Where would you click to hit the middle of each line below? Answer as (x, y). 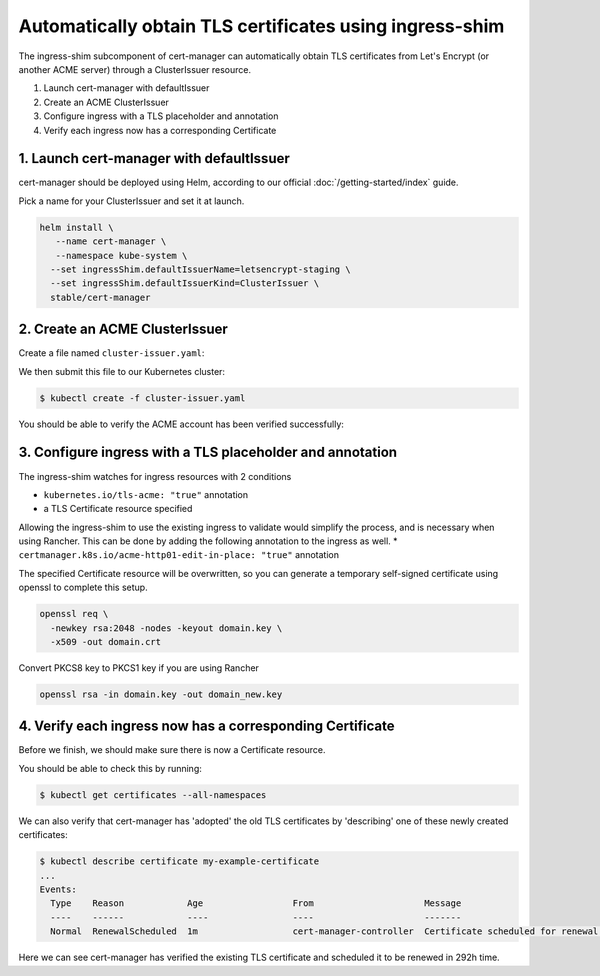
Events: (58, 889)
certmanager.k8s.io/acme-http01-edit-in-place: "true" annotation (179, 555)
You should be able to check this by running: (110, 768)
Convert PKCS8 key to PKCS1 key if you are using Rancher (139, 667)
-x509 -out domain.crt (106, 641)
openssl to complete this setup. (83, 587)
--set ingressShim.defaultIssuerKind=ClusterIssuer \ (185, 283)
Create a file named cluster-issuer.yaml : (111, 353)
